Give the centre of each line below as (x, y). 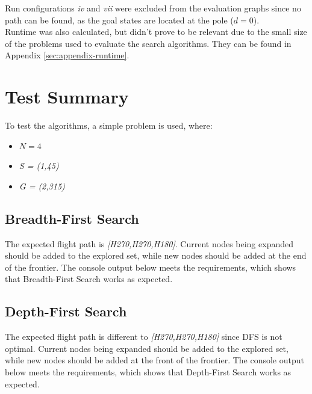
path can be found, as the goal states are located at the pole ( (119, 20)
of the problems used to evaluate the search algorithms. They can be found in (148, 43)
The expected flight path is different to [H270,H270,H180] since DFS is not (144, 337)
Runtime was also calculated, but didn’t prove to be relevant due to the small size (156, 32)
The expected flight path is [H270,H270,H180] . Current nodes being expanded (149, 243)
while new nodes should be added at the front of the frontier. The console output (154, 360)
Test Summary (67, 97)
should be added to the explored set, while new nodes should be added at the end (156, 255)
